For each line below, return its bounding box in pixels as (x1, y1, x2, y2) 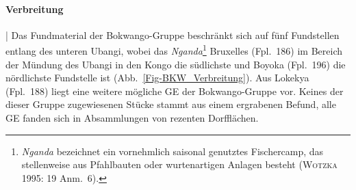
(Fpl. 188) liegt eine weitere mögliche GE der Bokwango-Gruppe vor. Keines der (5, 83, 344, 98)
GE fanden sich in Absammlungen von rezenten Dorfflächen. (5, 111, 259, 125)
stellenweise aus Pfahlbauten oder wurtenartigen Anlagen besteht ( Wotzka (21, 157, 338, 172)
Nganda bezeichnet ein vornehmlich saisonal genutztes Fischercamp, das (21, 144, 324, 158)
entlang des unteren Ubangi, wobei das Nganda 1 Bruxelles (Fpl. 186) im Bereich (5, 42, 342, 58)
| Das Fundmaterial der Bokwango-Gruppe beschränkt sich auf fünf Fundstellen (5, 27, 340, 42)
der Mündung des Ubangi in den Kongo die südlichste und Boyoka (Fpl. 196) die (5, 57, 346, 71)
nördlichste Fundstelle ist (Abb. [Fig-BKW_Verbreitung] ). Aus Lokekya (5, 70, 309, 85)
